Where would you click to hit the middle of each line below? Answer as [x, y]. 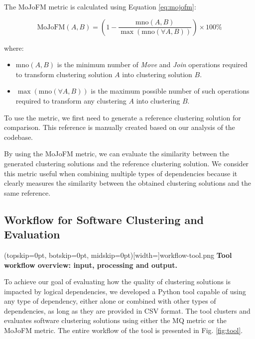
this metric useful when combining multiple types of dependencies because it [121, 173]
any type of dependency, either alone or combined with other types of [110, 301]
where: [14, 48]
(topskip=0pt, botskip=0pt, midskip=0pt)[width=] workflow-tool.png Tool [118, 255]
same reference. [27, 192]
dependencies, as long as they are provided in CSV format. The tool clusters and [127, 310]
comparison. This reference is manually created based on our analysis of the [120, 127]
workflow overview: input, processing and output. [91, 265]
